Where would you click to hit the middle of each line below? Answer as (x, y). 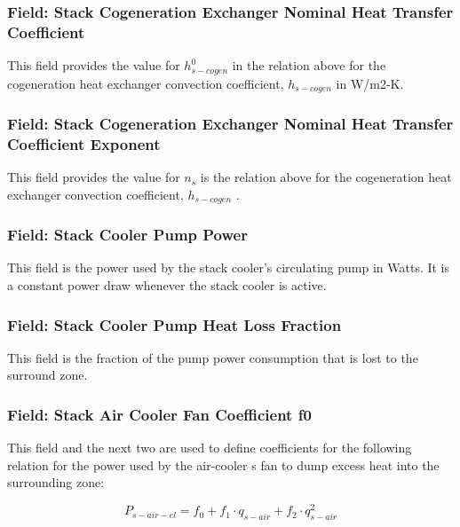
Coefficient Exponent (84, 143)
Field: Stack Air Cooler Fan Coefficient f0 (159, 414)
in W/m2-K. (370, 83)
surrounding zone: (56, 482)
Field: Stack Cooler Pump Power (127, 235)
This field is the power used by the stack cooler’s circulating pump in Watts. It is (229, 267)
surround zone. (48, 375)
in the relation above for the (309, 65)
